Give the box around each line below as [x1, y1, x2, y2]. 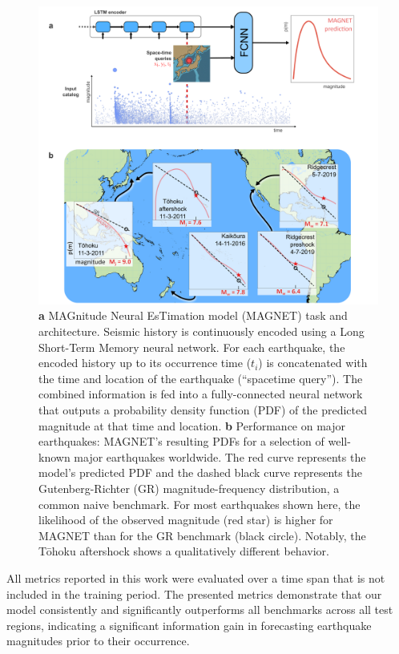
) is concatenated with [258, 354, 368, 371]
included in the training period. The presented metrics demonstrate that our [6, 585, 382, 602]
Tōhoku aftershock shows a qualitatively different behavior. [38, 543, 329, 559]
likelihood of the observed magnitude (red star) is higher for [38, 511, 333, 528]
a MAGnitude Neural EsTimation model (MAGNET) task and [38, 307, 348, 324]
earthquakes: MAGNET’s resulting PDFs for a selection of [38, 433, 324, 450]
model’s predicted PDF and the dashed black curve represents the [38, 464, 362, 481]
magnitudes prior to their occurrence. [6, 632, 190, 649]
